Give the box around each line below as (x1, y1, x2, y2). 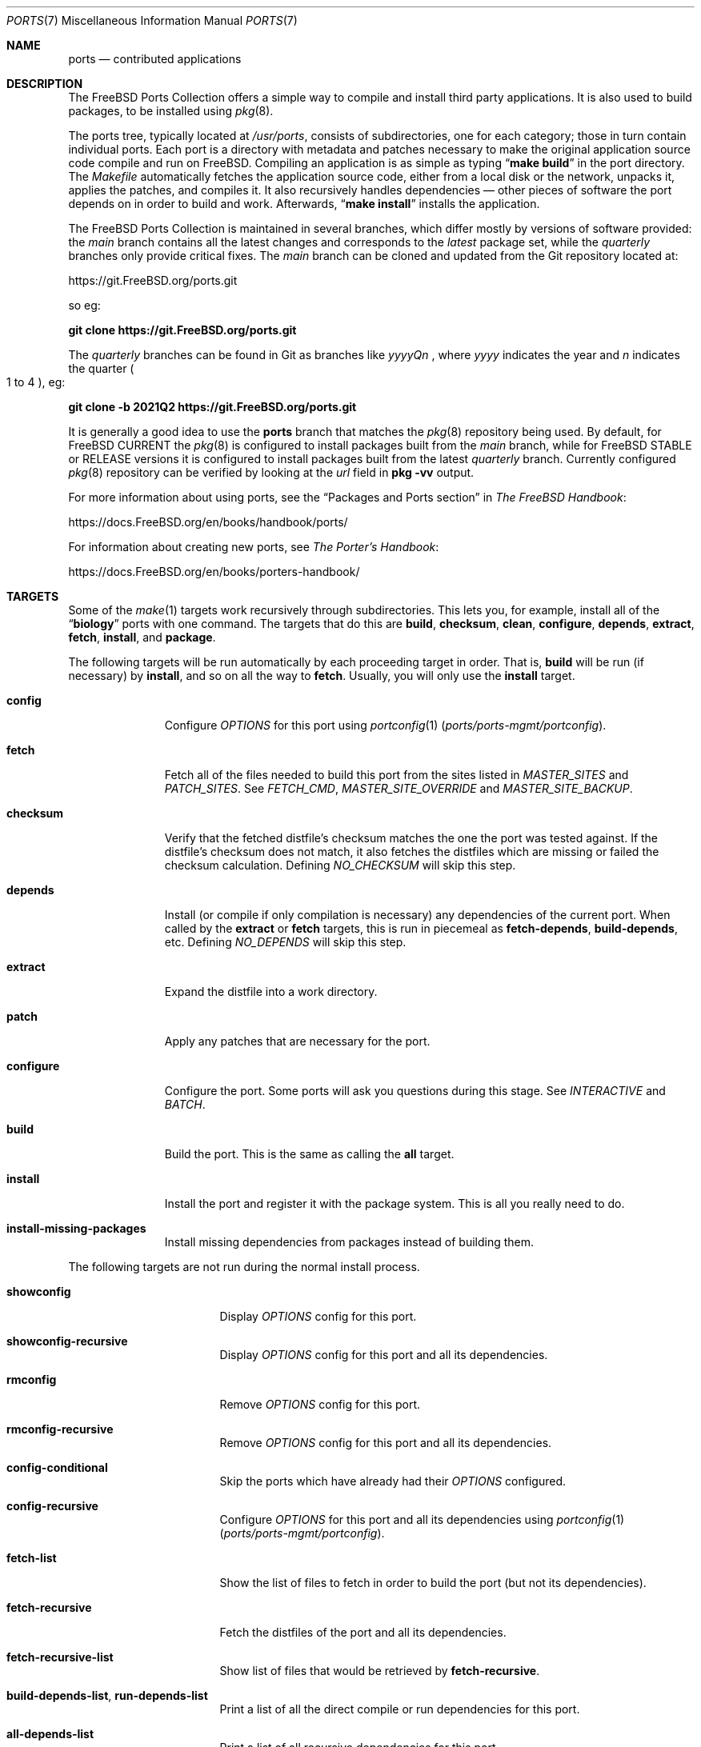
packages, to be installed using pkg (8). (68, 104, 274, 118)
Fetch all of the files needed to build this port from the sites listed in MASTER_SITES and (164, 768, 629, 782)
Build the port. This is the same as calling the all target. (164, 1147, 455, 1161)
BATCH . (164, 1097, 206, 1111)
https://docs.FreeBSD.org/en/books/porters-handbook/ (68, 565, 360, 578)
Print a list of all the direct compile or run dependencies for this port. (219, 1702, 580, 1716)
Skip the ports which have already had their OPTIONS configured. (219, 1474, 567, 1488)
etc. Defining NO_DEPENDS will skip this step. (164, 935, 407, 949)
